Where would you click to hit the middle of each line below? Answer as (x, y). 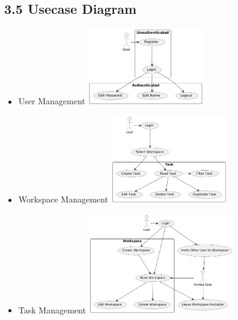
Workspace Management (63, 199)
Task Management (52, 309)
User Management (52, 101)
